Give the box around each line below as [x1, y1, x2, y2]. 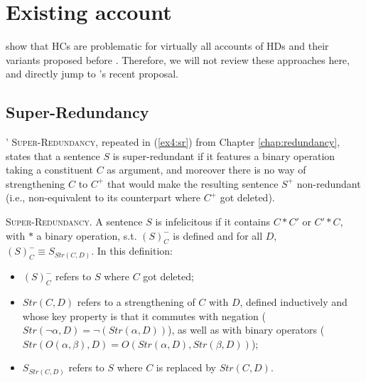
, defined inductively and [239, 295, 348, 309]
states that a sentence [6, 148, 100, 163]
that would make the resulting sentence [107, 176, 279, 191]
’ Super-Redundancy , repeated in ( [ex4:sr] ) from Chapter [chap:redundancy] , [6, 134, 340, 149]
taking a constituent [6, 162, 93, 177]
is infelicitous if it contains [155, 214, 271, 229]
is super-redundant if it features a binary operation [112, 148, 335, 163]
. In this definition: [91, 243, 173, 258]
